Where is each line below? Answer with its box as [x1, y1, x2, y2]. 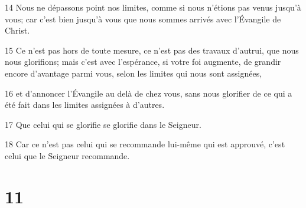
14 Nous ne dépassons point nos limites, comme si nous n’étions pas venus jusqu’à [5, 1, 301, 13]
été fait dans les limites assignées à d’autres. [5, 98, 165, 111]
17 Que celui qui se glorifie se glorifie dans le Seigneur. [5, 118, 201, 130]
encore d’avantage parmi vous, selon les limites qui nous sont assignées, [5, 67, 262, 79]
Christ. [5, 24, 30, 37]
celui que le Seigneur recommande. [5, 149, 130, 161]
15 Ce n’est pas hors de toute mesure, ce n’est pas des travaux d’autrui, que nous [5, 44, 299, 56]
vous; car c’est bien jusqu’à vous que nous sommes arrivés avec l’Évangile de [5, 12, 281, 25]
